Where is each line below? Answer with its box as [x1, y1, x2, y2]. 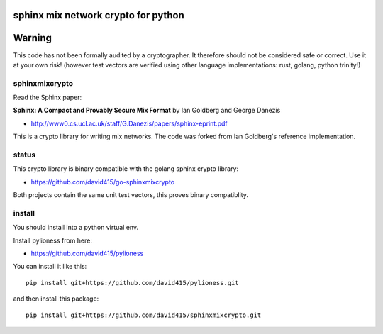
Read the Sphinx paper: [13, 93, 82, 102]
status [13, 150, 36, 160]
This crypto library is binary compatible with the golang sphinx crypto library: [13, 165, 239, 173]
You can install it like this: [13, 262, 87, 271]
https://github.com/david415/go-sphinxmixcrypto [30, 177, 175, 186]
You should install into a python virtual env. [13, 223, 138, 232]
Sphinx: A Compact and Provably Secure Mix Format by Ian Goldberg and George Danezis [13, 106, 281, 115]
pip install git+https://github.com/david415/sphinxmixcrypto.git [26, 311, 262, 319]
